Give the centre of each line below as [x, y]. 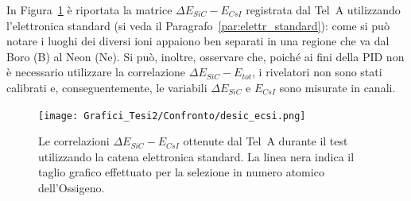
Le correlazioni [74, 141]
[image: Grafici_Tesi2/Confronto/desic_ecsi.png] [172, 116]
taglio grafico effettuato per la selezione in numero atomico [181, 172]
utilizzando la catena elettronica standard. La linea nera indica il [196, 156]
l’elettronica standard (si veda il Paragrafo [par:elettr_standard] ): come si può [198, 25]
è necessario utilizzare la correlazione [96, 72]
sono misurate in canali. [337, 87]
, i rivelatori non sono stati [317, 72]
